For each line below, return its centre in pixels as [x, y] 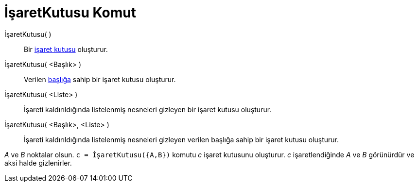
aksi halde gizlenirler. [38, 163]
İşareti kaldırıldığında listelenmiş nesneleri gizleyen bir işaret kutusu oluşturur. [148, 109]
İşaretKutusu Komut [70, 13]
